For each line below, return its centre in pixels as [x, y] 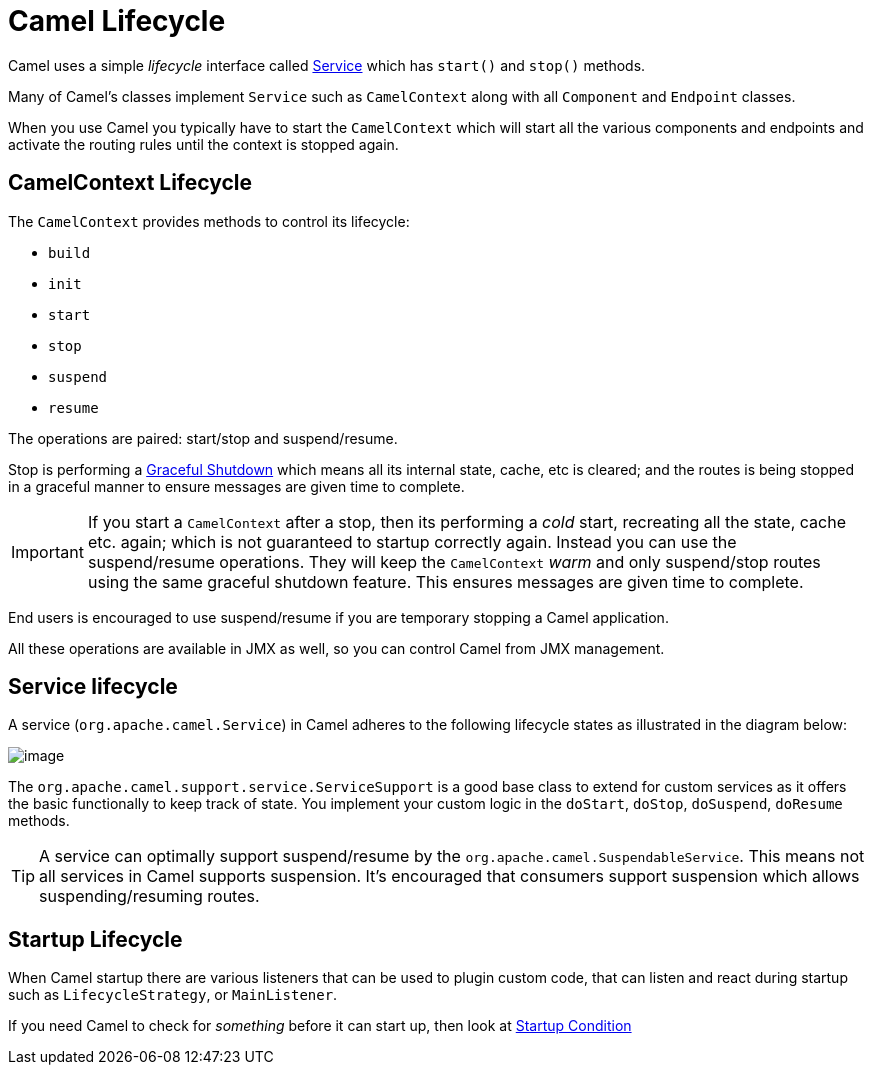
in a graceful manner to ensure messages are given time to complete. [236, 486]
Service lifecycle [93, 687]
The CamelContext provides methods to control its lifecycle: [209, 221]
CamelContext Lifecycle [130, 183]
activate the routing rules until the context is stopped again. [203, 144]
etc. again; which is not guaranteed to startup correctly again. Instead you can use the [412, 541]
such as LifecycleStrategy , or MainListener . [173, 995]
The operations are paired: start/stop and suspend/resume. [203, 438]
